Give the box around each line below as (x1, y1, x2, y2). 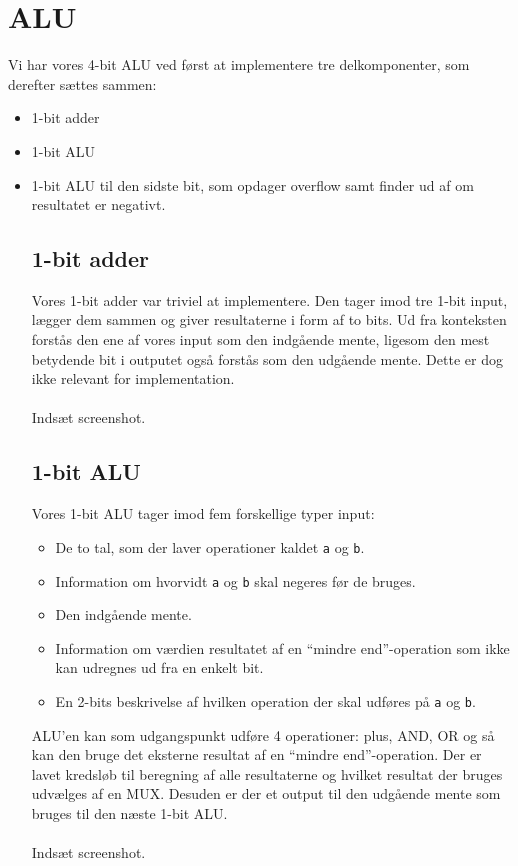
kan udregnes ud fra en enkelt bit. (55, 657, 264, 678)
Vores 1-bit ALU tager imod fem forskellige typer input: (31, 503, 375, 524)
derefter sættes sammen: (8, 73, 157, 94)
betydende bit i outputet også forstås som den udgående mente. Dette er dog (31, 348, 503, 369)
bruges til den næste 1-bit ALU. (31, 802, 228, 823)
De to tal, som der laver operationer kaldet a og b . (55, 536, 365, 557)
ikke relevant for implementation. (31, 368, 235, 389)
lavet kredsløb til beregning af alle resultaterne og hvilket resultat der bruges (31, 763, 503, 784)
